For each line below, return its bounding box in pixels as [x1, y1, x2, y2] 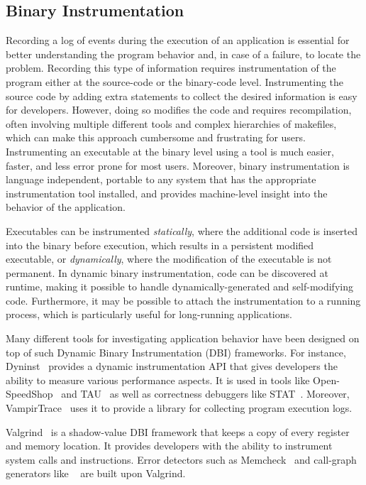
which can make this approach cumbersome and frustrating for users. [6, 130, 306, 145]
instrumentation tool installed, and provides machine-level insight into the [6, 185, 328, 200]
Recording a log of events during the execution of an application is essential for [6, 33, 350, 48]
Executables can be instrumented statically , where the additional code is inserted [6, 223, 358, 238]
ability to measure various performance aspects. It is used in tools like [6, 372, 310, 387]
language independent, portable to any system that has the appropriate [6, 172, 316, 187]
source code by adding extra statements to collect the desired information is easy [6, 88, 357, 103]
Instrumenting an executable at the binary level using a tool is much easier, [6, 143, 334, 158]
